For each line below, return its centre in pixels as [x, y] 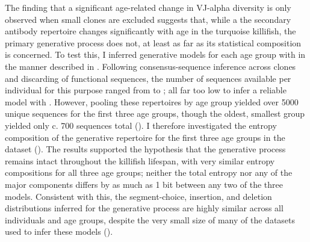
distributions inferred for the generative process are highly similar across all [144, 208]
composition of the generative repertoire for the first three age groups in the [145, 137]
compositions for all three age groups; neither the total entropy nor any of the [149, 172]
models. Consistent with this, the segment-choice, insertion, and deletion [138, 196]
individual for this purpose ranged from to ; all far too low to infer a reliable [146, 90]
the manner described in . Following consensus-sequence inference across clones [150, 66]
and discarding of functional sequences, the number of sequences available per [148, 78]
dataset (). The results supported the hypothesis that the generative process [145, 149]
